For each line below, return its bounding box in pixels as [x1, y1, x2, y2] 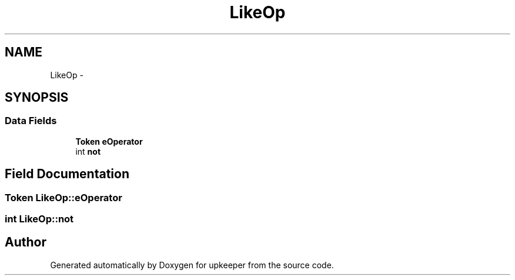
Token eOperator [75, 136, 143, 146]
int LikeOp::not [5, 213, 74, 225]
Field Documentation [5, 166, 129, 182]
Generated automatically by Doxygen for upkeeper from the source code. [50, 259, 334, 270]
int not [75, 146, 101, 156]
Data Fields [5, 115, 57, 127]
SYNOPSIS [5, 90, 69, 105]
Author [5, 235, 46, 250]
